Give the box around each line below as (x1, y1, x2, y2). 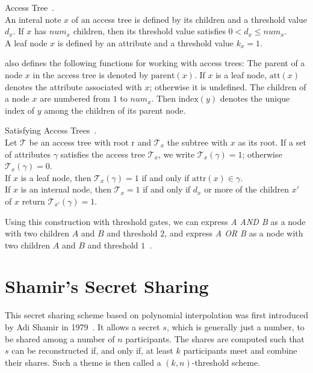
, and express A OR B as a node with (164, 227, 303, 239)
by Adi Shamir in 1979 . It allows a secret (5, 321, 160, 333)
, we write (158, 147, 195, 160)
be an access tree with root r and (29, 135, 152, 148)
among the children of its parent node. (44, 103, 186, 116)
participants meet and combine (183, 344, 297, 357)
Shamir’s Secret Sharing (5, 274, 209, 298)
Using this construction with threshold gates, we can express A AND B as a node (5, 215, 306, 227)
